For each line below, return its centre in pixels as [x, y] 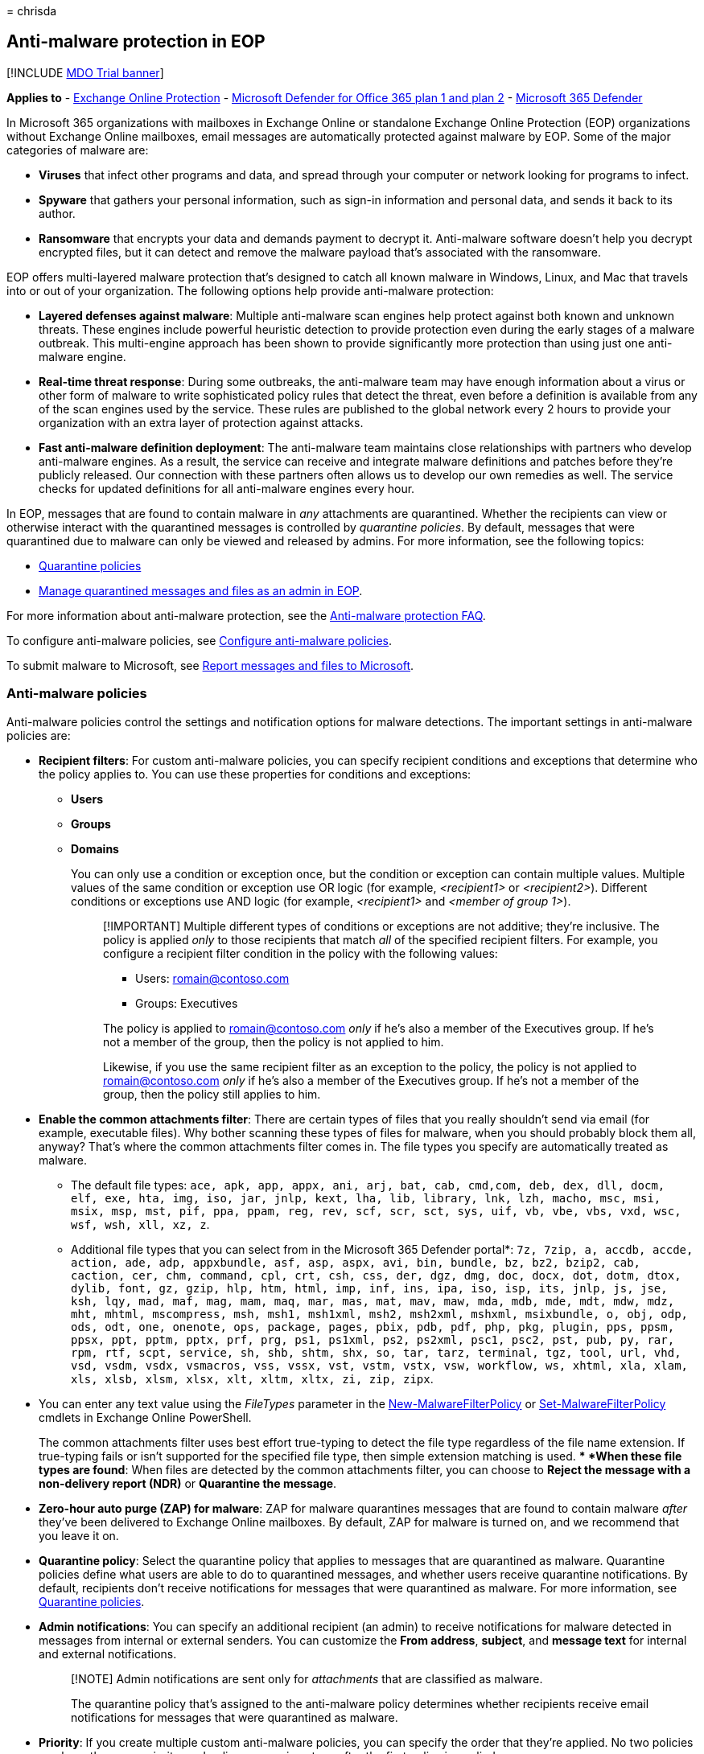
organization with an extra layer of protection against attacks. [201, 422]
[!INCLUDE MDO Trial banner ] [85, 72]
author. [57, 213]
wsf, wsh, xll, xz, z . [140, 1224]
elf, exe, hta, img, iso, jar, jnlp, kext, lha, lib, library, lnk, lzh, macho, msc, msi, [366, 1198]
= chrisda [32, 11]
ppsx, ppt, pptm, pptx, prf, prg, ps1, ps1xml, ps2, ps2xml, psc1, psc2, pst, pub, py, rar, [373, 1339]
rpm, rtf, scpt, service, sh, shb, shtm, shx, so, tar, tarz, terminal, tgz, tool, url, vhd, [376, 1352]
